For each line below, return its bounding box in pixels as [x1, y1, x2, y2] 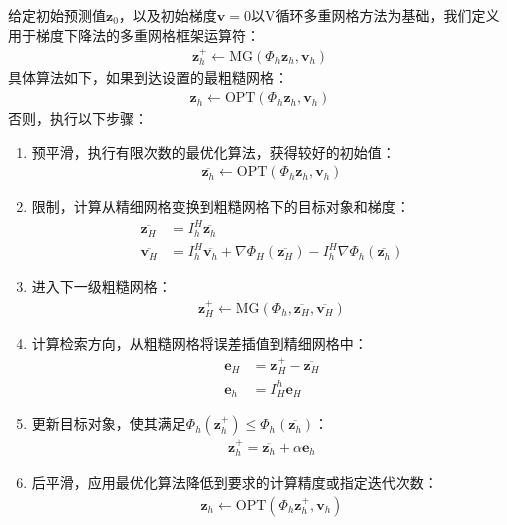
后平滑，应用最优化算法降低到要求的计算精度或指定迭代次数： [31, 472, 438, 493]
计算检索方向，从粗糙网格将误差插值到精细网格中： [31, 333, 368, 354]
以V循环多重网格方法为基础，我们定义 [251, 5, 500, 25]
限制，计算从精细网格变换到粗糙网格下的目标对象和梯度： [31, 196, 410, 217]
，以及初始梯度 [118, 5, 217, 25]
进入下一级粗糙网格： [31, 276, 172, 297]
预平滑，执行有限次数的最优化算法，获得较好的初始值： [31, 141, 396, 162]
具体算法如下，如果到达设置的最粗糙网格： [8, 67, 288, 88]
